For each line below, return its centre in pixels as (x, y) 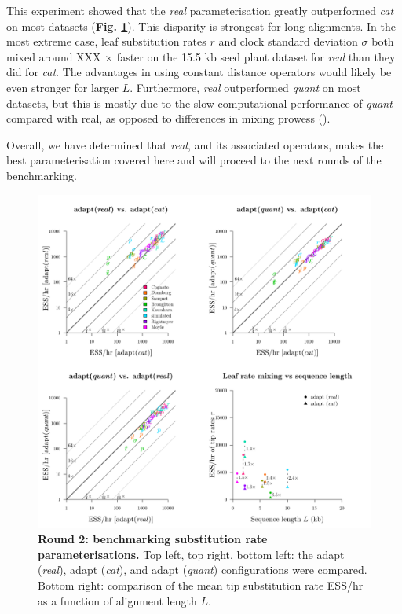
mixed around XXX (54, 56)
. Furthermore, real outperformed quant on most (245, 87)
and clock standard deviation (288, 41)
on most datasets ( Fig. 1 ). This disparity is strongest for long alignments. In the (201, 26)
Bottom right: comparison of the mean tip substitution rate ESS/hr (201, 585)
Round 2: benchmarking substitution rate (153, 539)
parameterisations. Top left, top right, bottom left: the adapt (191, 554)
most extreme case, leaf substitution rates (106, 41)
